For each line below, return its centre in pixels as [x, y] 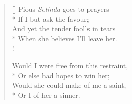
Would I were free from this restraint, [70, 65]
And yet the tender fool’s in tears [64, 29]
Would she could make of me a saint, [69, 85]
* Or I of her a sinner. [46, 95]
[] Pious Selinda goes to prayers [60, 9]
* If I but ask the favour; [50, 18]
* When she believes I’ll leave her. [64, 38]
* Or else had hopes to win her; [61, 75]
